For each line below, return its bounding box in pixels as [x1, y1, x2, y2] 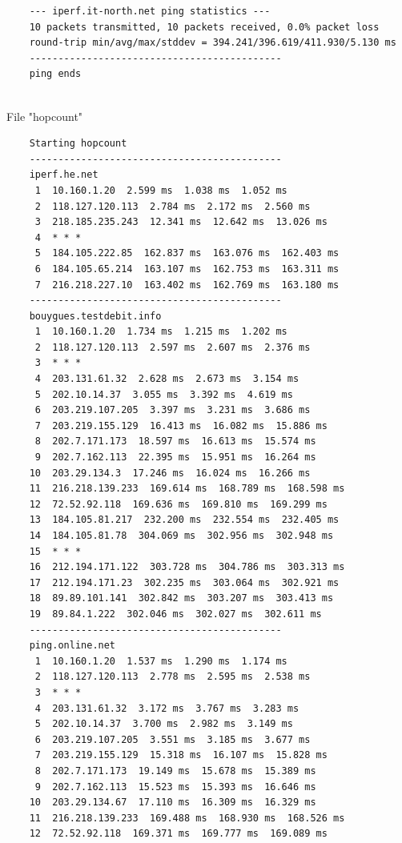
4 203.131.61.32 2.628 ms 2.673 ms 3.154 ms [34, 373, 299, 385]
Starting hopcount [29, 138, 127, 150]
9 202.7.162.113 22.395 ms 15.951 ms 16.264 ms [34, 452, 316, 464]
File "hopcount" [6, 107, 83, 124]
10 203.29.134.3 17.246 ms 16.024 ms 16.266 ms [29, 467, 311, 479]
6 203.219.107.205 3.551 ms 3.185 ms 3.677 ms [34, 733, 311, 745]
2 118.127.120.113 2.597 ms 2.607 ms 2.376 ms [34, 341, 311, 353]
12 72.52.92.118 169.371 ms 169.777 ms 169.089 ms [29, 828, 328, 840]
